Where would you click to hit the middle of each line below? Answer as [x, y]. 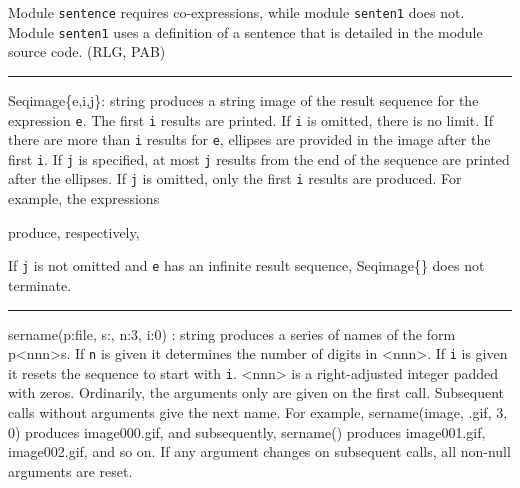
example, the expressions [84, 198]
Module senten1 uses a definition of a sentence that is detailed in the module [245, 31]
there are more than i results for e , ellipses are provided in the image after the [249, 139]
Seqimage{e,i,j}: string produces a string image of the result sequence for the [243, 99]
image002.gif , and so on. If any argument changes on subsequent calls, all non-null [259, 451]
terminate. [40, 284]
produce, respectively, [74, 231]
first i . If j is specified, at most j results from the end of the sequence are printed [259, 158]
